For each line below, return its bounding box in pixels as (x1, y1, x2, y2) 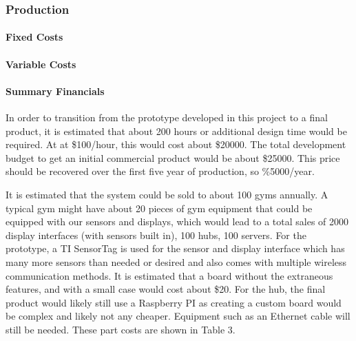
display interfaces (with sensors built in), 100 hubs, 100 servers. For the (6, 227, 306, 242)
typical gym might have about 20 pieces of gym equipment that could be (6, 200, 313, 215)
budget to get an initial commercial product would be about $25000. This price (6, 150, 340, 165)
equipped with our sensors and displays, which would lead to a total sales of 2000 (6, 214, 349, 229)
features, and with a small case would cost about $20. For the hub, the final (6, 282, 326, 296)
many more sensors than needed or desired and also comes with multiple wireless (6, 254, 347, 269)
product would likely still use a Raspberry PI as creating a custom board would (6, 295, 342, 309)
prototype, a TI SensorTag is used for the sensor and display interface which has (6, 241, 345, 256)
